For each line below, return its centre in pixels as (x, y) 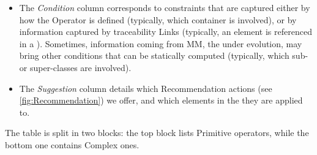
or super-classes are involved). (75, 67)
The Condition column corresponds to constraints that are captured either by (165, 7)
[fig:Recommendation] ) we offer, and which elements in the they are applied (161, 100)
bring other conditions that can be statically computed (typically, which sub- (164, 55)
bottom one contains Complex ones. (72, 144)
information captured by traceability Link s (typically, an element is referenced (166, 32)
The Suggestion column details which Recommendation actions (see (146, 88)
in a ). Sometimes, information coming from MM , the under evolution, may (161, 43)
